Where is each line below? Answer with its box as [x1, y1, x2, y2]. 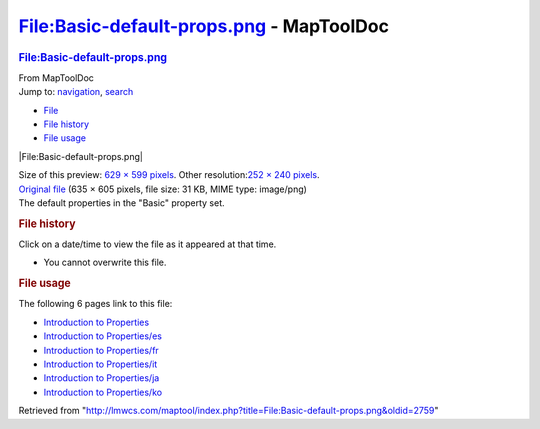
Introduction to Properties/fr [43, 344, 159, 356]
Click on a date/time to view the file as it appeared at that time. [18, 238, 277, 250]
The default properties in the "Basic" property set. [18, 196, 225, 209]
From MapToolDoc [18, 71, 95, 84]
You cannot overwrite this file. [43, 256, 167, 269]
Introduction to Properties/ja [43, 372, 160, 384]
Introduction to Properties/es [43, 330, 162, 342]
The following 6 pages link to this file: [18, 298, 173, 310]
